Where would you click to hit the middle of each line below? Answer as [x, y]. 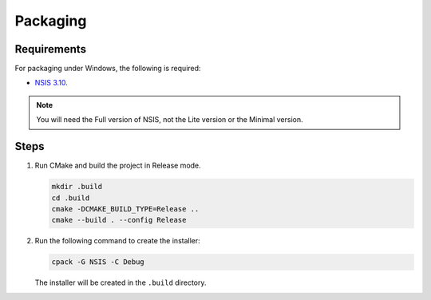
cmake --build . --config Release [119, 220]
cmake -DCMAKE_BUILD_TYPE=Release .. [125, 209]
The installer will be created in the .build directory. [121, 282]
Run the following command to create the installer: [118, 241]
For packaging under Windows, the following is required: [108, 69]
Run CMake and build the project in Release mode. [118, 166]
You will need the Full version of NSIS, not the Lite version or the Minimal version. [170, 120]
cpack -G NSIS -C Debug [98, 262]
